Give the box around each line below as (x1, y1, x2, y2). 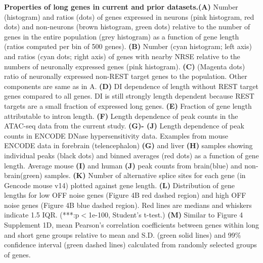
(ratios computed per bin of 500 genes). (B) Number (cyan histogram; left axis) (4, 41, 252, 52)
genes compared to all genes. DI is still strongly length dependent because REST (4, 91, 254, 101)
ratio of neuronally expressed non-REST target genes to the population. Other (4, 71, 247, 81)
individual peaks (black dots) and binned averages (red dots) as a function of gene (4, 150, 259, 160)
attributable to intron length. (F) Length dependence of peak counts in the (4, 110, 238, 121)
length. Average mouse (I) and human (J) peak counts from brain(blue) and (4, 160, 242, 170)
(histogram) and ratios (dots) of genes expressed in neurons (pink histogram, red (4, 11, 254, 22)
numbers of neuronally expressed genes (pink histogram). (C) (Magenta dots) (4, 61, 245, 71)
